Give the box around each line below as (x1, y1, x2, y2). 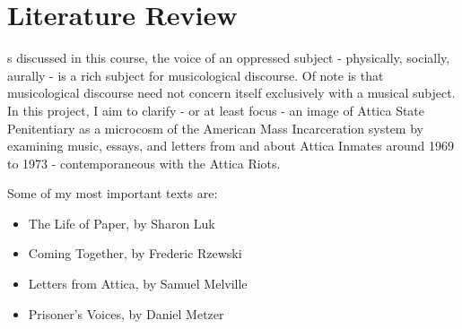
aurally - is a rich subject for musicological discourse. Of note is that (7, 65, 384, 84)
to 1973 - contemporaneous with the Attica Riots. (7, 153, 281, 172)
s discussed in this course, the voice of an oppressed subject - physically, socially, (7, 48, 450, 67)
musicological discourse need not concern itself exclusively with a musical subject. (7, 83, 456, 102)
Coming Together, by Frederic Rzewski (28, 244, 242, 263)
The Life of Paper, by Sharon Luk (28, 213, 215, 232)
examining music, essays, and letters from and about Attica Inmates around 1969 (7, 136, 454, 155)
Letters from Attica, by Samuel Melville (28, 274, 248, 293)
